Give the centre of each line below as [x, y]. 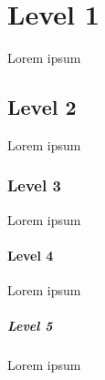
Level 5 [30, 326]
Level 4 [31, 255]
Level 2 [42, 107]
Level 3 [34, 185]
